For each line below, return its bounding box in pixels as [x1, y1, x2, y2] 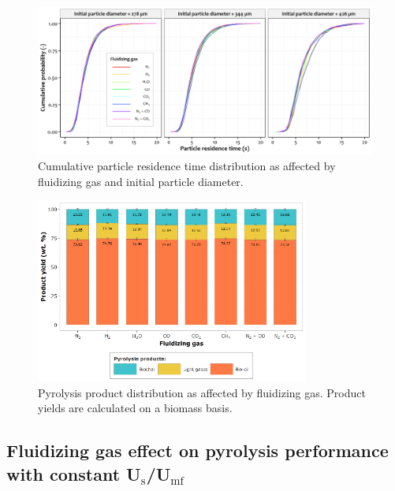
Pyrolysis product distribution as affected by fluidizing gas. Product [38, 384, 366, 400]
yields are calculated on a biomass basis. [38, 400, 233, 416]
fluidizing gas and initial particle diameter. [38, 173, 244, 189]
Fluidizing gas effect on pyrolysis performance [6, 438, 389, 463]
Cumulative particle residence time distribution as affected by [38, 157, 336, 173]
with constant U [6, 461, 141, 485]
